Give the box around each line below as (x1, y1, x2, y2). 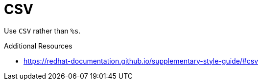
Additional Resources (4, 41, 72, 50)
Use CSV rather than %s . (4, 26, 81, 35)
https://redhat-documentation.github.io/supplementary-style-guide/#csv (24, 56, 258, 65)
